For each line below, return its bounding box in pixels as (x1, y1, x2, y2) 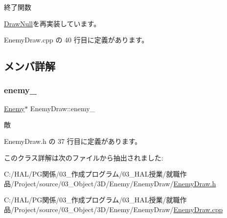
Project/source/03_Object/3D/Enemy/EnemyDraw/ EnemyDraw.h (14, 178, 216, 188)
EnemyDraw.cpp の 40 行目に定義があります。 (4, 35, 149, 45)
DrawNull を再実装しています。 (4, 18, 101, 28)
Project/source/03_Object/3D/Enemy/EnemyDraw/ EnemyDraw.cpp (14, 204, 223, 214)
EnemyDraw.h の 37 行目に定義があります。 (4, 136, 142, 146)
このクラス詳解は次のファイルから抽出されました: (4, 152, 163, 162)
